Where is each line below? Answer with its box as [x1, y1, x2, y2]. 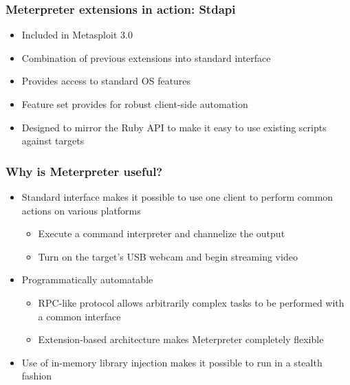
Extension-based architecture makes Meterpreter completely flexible [38, 332, 324, 346]
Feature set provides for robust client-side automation [21, 97, 248, 111]
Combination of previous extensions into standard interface [21, 50, 271, 65]
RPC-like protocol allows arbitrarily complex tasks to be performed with [38, 295, 344, 309]
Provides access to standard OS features [21, 74, 191, 88]
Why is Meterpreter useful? [6, 162, 163, 179]
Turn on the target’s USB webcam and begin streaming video [38, 249, 298, 263]
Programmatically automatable [21, 272, 153, 287]
